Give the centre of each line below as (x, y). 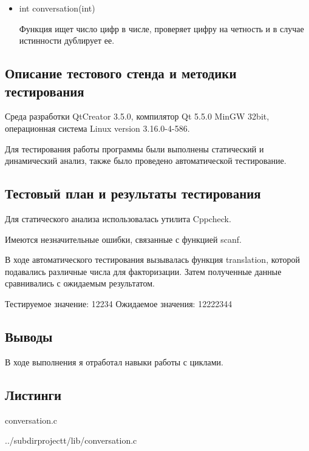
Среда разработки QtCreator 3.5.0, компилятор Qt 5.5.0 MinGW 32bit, (137, 116)
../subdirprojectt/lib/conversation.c (71, 440)
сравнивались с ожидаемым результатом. (80, 283)
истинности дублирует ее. (67, 40)
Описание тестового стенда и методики (121, 73)
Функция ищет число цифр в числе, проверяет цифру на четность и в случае (161, 28)
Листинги (33, 394)
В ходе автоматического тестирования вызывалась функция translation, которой (153, 259)
